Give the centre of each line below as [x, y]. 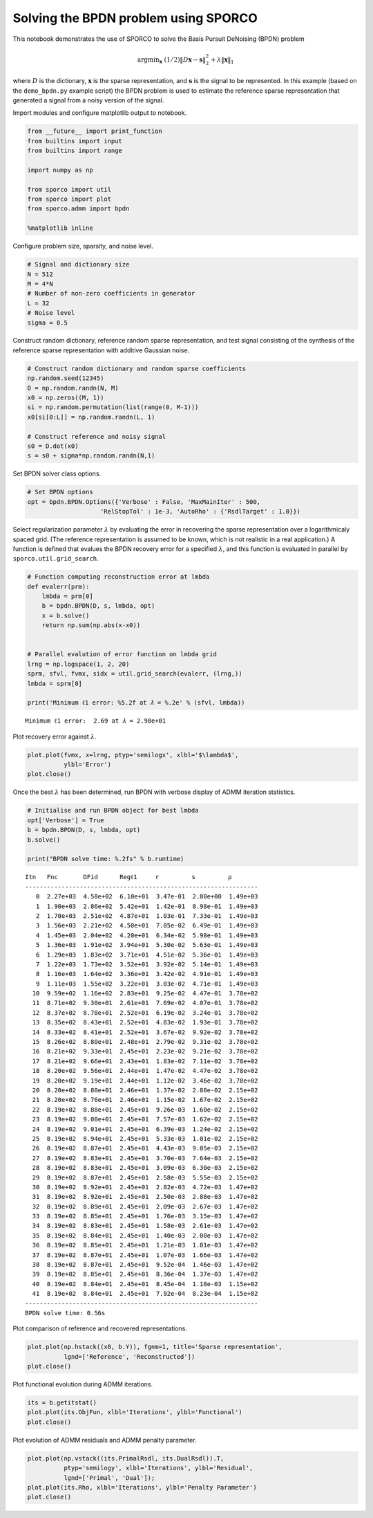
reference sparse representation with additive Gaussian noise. [101, 350]
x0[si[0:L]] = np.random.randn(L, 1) [91, 417]
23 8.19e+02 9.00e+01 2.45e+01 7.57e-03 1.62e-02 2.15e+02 [145, 1119]
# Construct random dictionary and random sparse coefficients [137, 368]
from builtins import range [75, 151]
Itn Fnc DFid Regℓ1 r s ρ [128, 877]
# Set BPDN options [60, 492]
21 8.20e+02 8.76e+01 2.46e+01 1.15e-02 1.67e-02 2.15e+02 [145, 1100]
